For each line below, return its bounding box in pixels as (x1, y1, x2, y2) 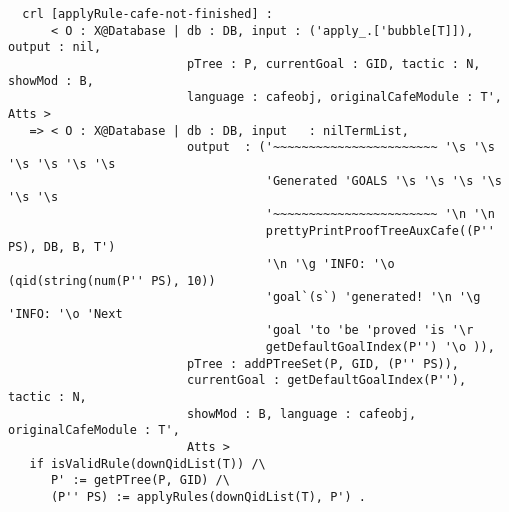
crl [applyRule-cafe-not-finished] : (22, 7, 273, 21)
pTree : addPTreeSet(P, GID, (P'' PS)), (186, 356, 460, 371)
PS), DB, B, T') (8, 240, 116, 255)
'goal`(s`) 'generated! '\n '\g (265, 290, 481, 305)
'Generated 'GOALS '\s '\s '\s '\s (265, 173, 502, 188)
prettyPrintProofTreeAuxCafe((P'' (265, 223, 495, 238)
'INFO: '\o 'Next (8, 306, 123, 321)
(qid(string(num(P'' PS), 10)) (8, 273, 216, 288)
